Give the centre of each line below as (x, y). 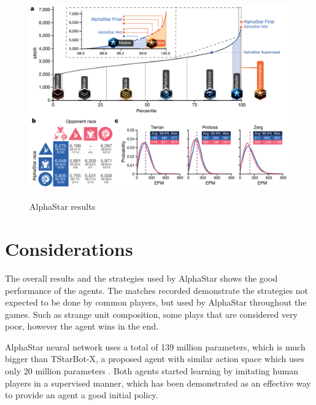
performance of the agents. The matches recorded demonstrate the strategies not (157, 290)
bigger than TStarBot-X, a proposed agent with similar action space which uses (155, 359)
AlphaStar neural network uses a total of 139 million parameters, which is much (155, 346)
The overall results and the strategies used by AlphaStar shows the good (141, 278)
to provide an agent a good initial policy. (82, 395)
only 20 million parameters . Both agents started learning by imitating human (152, 371)
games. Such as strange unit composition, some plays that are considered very (152, 314)
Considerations (69, 248)
